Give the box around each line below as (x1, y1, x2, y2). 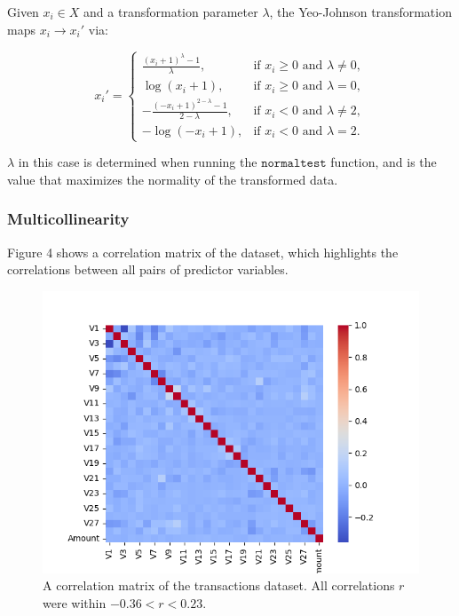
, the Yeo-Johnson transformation (269, 3, 452, 20)
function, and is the (330, 153, 437, 171)
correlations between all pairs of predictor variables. (7, 260, 289, 279)
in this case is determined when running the (18, 153, 257, 171)
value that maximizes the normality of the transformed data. (7, 170, 338, 188)
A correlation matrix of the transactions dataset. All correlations (43, 576, 395, 595)
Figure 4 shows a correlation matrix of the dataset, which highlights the (7, 242, 399, 261)
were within (43, 593, 107, 612)
